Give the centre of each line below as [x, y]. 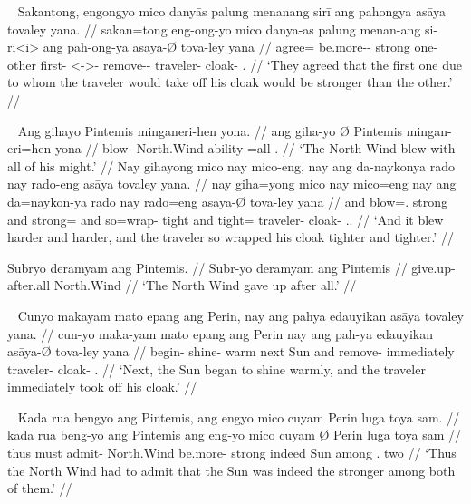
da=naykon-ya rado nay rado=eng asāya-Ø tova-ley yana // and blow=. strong [228, 201]
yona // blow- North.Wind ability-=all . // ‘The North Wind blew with [255, 148]
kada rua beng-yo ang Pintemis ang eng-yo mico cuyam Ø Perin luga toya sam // [235, 435]
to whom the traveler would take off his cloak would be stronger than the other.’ [230, 82]
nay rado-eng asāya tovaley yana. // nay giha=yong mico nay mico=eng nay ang [232, 184]
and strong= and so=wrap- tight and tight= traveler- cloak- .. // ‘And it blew [226, 219]
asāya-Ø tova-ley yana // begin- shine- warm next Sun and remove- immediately [231, 351]
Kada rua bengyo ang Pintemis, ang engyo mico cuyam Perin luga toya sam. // [239, 417]
